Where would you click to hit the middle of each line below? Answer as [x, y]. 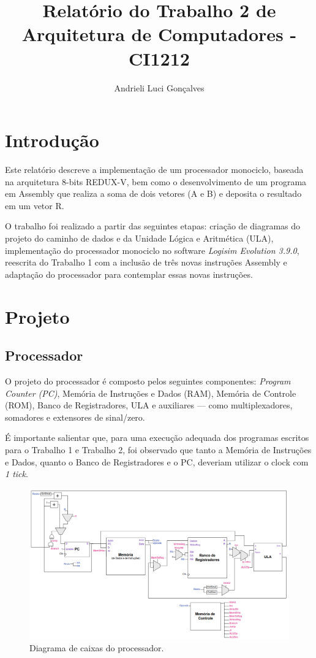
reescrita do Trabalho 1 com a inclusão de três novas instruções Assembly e [146, 262]
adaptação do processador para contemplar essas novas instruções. [129, 274]
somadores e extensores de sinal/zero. [75, 417]
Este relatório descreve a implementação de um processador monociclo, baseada [154, 170]
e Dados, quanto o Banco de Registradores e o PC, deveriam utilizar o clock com [157, 461]
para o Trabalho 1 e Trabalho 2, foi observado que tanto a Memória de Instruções [158, 449]
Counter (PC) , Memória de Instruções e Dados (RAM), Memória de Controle [151, 393]
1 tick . [17, 474]
